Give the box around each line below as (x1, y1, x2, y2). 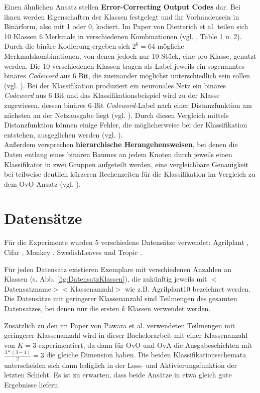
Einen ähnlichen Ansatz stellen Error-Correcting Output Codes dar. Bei (4, 2, 240, 12)
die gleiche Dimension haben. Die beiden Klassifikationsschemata (46, 349, 246, 360)
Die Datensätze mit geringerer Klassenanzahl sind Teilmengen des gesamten (4, 293, 237, 304)
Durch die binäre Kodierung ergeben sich (4, 41, 130, 51)
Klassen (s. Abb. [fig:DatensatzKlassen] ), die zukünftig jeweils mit (4, 274, 207, 284)
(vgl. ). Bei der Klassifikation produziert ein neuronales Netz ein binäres (4, 80, 226, 90)
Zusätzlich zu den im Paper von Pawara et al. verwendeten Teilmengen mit (4, 320, 235, 330)
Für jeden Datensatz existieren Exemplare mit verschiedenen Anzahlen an (4, 264, 231, 274)
